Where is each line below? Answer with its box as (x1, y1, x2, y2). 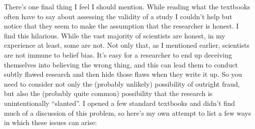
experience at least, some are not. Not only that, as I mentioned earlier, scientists (4, 40, 250, 50)
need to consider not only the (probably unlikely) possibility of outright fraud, (4, 78, 240, 89)
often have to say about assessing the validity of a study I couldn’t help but (4, 11, 232, 21)
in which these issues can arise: (4, 117, 97, 128)
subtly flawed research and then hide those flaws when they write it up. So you (4, 69, 242, 79)
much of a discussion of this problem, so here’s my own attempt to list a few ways (4, 107, 251, 118)
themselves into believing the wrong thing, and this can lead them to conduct (4, 59, 238, 69)
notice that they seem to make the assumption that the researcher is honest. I (4, 21, 239, 31)
